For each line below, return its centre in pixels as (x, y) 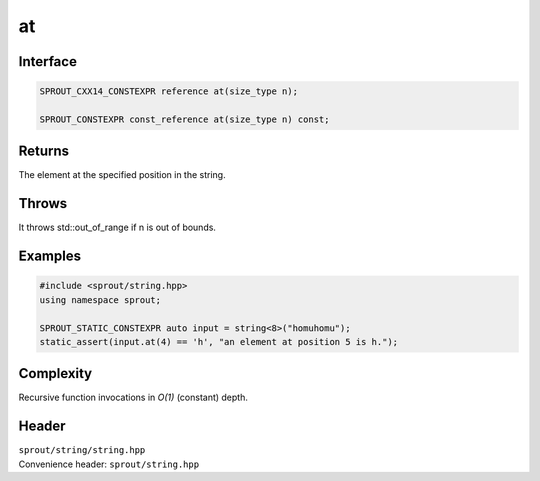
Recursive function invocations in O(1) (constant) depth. (133, 397)
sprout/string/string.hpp (82, 450)
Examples (50, 256)
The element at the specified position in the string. (122, 175)
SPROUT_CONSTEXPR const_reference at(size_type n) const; (184, 119)
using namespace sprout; (100, 299)
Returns (44, 151)
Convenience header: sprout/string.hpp (109, 464)
